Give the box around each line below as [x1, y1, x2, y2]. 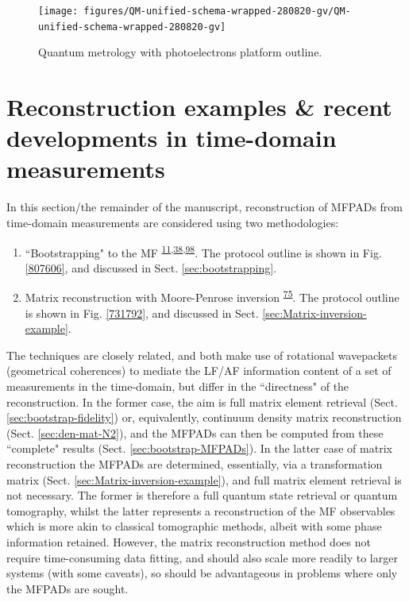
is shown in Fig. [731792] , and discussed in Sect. [25, 304, 259, 321]
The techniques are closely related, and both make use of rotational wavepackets [6, 346, 397, 363]
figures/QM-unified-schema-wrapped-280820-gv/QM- [83, 6, 351, 17]
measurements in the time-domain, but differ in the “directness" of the [6, 378, 349, 395]
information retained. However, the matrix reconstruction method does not [6, 534, 371, 550]
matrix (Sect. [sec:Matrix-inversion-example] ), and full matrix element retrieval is [6, 471, 402, 488]
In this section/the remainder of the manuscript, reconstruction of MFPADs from [6, 199, 403, 215]
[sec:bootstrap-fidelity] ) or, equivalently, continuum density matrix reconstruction [6, 409, 402, 426]
